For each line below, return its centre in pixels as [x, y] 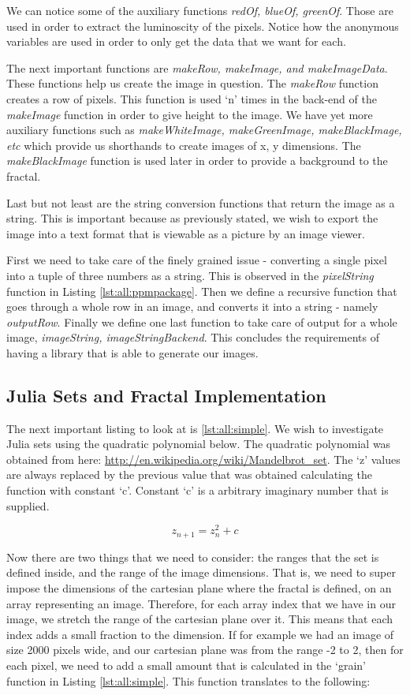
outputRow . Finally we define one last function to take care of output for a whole [202, 321]
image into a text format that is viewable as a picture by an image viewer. [186, 233]
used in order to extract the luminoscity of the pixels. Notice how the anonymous [203, 26]
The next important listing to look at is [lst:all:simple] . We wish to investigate [195, 428]
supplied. [28, 505]
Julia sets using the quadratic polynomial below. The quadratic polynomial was [199, 444]
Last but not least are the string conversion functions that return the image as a [201, 202]
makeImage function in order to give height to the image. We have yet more [190, 114]
